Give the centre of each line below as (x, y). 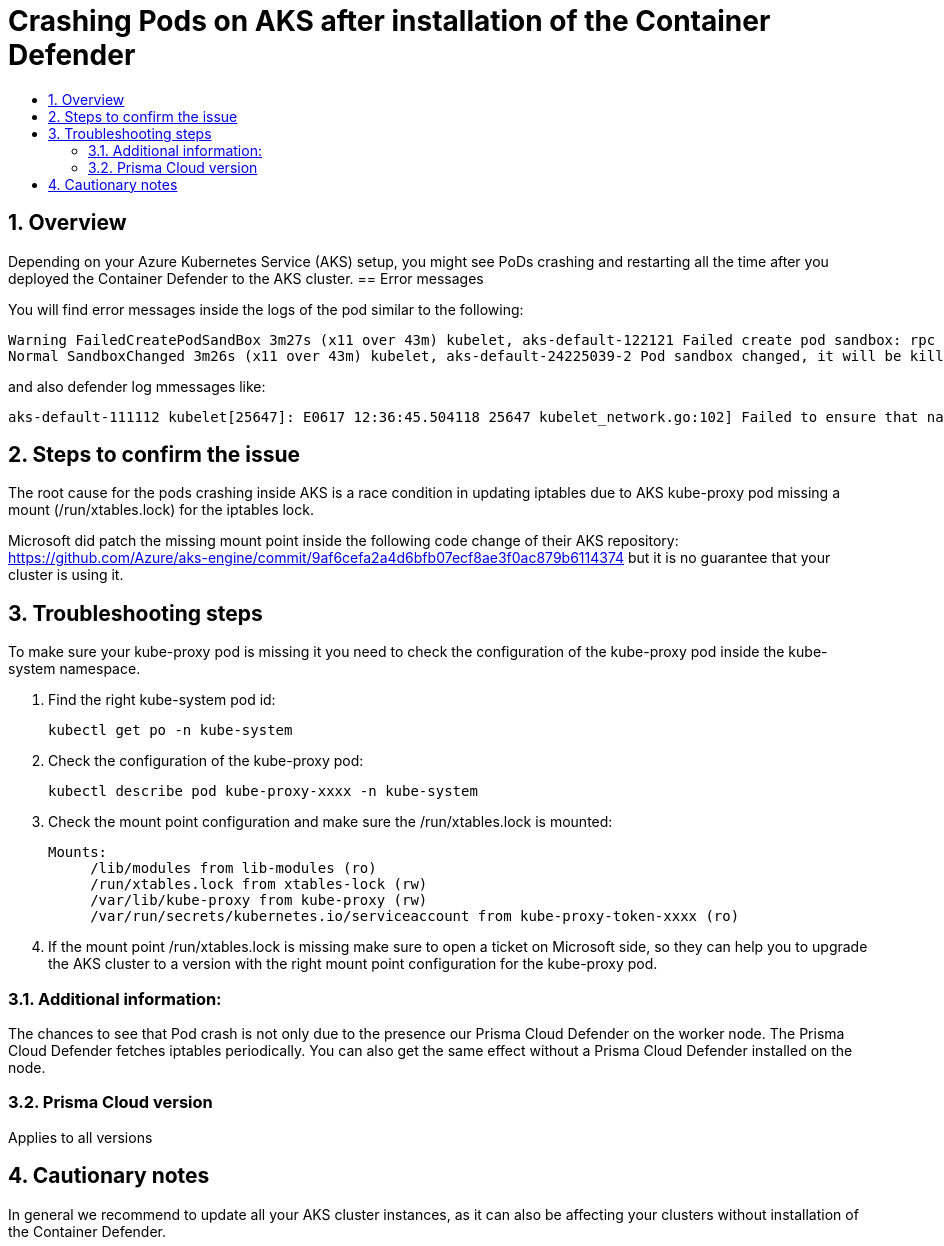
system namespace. (74, 669)
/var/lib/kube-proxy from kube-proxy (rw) (259, 900)
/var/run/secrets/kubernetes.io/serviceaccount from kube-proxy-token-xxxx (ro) (415, 916)
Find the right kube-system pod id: (162, 700)
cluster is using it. (66, 575)
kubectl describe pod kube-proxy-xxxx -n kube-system (263, 791)
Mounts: (78, 852)
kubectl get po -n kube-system (170, 730)
